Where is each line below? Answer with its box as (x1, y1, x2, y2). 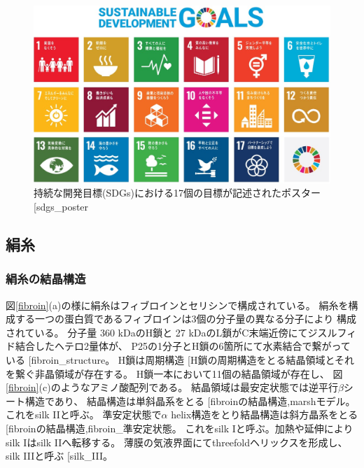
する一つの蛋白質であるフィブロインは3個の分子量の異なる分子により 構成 (15, 311, 356, 326)
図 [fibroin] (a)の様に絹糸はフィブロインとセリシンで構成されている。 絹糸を (6, 297, 349, 312)
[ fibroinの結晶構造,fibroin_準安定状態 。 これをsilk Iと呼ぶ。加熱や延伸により (6, 420, 353, 435)
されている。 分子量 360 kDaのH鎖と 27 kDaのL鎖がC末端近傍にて (6, 325, 308, 339)
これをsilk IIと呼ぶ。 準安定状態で (6, 407, 162, 422)
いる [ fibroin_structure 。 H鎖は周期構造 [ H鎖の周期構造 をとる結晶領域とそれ (6, 352, 354, 367)
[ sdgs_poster (34, 199, 89, 213)
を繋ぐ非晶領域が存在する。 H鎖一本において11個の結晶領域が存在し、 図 (6, 366, 343, 381)
